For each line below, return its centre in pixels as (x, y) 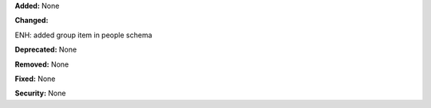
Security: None (40, 93)
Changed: (32, 21)
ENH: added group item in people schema (83, 35)
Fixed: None (35, 79)
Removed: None (42, 64)
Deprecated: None (46, 50)
